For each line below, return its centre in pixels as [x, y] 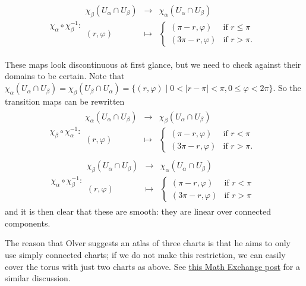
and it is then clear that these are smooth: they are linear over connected [138, 211]
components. [28, 223]
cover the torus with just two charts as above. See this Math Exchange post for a [153, 266]
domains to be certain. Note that [65, 76]
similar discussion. [38, 278]
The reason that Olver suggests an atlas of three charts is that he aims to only [148, 243]
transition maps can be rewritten [65, 101]
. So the [287, 88]
